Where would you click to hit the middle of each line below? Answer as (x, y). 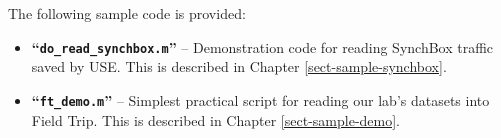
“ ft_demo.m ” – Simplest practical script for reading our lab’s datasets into (260, 99)
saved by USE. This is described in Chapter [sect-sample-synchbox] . (239, 66)
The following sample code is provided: (127, 13)
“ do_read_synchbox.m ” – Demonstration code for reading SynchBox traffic (262, 46)
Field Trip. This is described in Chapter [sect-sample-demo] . (215, 119)
